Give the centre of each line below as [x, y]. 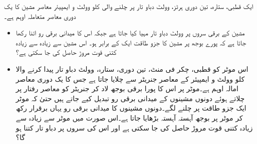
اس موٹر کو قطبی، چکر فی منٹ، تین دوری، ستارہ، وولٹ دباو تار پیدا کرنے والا [132, 69]
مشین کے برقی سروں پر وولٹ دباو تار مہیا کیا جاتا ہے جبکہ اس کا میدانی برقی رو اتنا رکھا [130, 33]
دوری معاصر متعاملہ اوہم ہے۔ [40, 16]
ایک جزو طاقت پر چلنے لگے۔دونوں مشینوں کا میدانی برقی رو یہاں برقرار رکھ [131, 108]
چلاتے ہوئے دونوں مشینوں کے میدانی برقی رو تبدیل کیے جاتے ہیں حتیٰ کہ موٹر [130, 98]
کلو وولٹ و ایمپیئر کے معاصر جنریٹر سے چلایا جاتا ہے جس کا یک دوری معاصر [130, 78]
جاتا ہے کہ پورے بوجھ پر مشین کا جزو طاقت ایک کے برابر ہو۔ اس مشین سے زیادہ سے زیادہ [131, 42]
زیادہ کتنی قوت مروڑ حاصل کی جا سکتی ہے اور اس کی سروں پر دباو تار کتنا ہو [134, 127]
